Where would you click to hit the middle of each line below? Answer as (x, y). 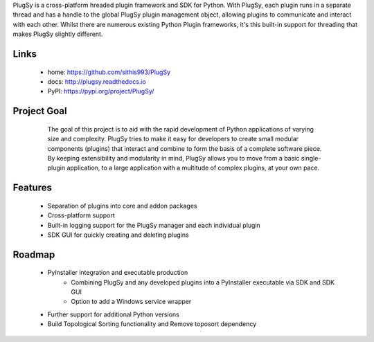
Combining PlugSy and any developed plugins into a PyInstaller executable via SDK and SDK (203, 282)
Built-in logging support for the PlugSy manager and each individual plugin (154, 225)
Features (32, 188)
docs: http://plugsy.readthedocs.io (97, 81)
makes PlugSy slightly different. (58, 34)
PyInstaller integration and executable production (118, 273)
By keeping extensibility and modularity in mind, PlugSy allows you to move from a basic (173, 158)
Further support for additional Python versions (113, 314)
